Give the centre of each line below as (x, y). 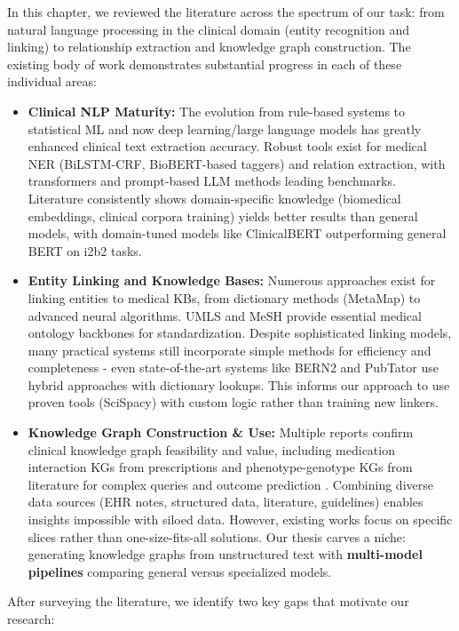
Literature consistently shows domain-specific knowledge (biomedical (214, 198)
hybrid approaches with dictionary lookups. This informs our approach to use (239, 384)
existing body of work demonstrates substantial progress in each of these (205, 64)
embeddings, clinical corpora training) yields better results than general (223, 216)
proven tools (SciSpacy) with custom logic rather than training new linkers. (233, 402)
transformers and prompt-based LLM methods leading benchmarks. (212, 181)
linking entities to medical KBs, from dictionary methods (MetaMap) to (224, 297)
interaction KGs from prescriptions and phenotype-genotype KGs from (220, 467)
